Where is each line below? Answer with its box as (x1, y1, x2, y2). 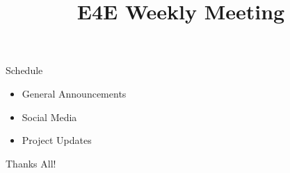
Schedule (6, 63, 43, 78)
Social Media (22, 109, 77, 124)
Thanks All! (6, 156, 56, 170)
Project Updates (22, 133, 92, 147)
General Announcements (22, 86, 127, 100)
